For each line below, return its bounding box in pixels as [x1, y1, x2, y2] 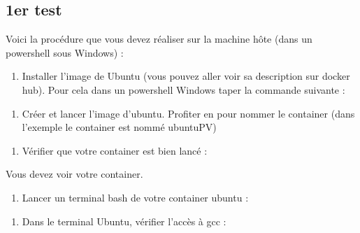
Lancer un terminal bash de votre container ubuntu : [22, 190, 249, 204]
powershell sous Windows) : [6, 45, 124, 59]
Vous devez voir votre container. [6, 167, 143, 181]
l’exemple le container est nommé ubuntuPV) [22, 120, 217, 134]
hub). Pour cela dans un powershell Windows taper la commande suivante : [22, 82, 345, 97]
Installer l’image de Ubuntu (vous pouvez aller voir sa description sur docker [22, 69, 350, 83]
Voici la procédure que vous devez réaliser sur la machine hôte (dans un [6, 31, 312, 46]
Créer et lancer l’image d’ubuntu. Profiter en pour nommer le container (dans [22, 106, 355, 120]
